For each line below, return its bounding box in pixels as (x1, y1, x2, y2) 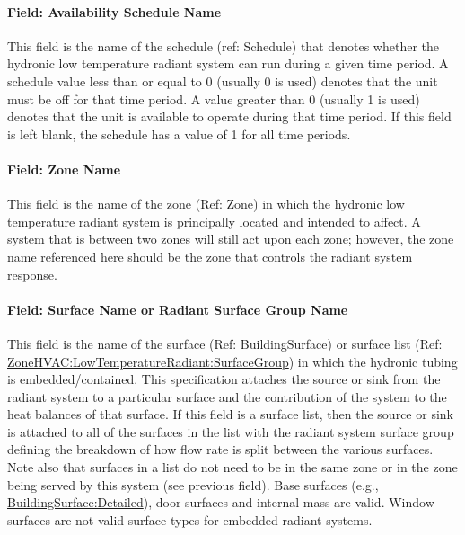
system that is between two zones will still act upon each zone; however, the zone (7, 229, 454, 248)
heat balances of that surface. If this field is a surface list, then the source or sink (7, 405, 453, 424)
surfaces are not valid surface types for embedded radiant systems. (7, 510, 373, 529)
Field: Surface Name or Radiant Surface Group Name (7, 299, 348, 318)
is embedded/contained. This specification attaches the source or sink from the (7, 370, 441, 388)
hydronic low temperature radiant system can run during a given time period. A (7, 54, 449, 73)
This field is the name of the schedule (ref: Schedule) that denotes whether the (7, 36, 440, 55)
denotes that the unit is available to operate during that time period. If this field (7, 107, 452, 126)
